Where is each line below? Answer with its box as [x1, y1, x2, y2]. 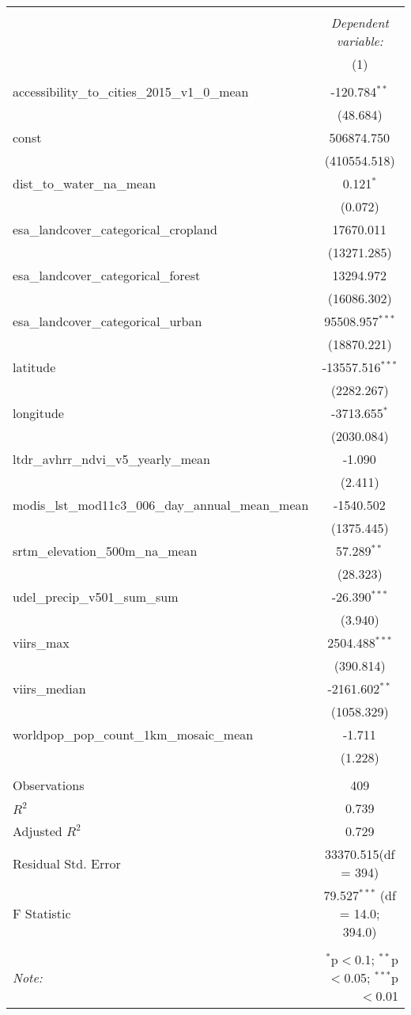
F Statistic [13, 904, 71, 922]
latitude [13, 358, 56, 376]
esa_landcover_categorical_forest [13, 266, 201, 284]
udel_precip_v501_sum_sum [13, 587, 179, 606]
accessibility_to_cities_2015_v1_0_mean [13, 82, 249, 101]
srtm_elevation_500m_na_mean [13, 542, 198, 560]
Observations [13, 776, 85, 794]
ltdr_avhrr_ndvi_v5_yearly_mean [13, 450, 211, 468]
